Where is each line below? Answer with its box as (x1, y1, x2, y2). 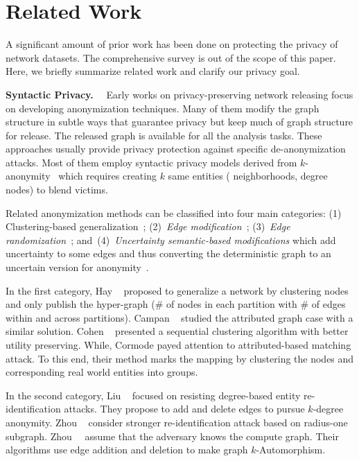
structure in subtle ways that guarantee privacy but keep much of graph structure (6, 114, 353, 129)
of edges (311, 297, 346, 311)
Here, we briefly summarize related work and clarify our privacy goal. (6, 64, 300, 78)
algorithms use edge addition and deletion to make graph (6, 442, 248, 457)
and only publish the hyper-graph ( (6, 297, 155, 311)
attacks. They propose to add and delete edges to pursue (64, 401, 305, 416)
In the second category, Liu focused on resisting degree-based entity (6, 388, 301, 402)
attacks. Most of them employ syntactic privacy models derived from (6, 155, 297, 169)
